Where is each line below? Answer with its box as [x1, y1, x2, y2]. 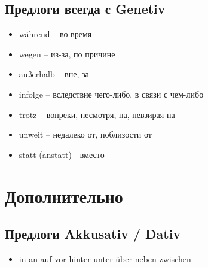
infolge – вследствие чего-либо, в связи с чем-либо [19, 87, 204, 100]
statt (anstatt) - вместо [19, 148, 105, 160]
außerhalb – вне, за [19, 68, 89, 80]
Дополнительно [5, 183, 123, 208]
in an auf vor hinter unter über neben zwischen [19, 252, 191, 265]
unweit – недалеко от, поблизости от [19, 128, 152, 141]
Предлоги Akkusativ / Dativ [5, 224, 181, 243]
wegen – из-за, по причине [19, 47, 115, 60]
